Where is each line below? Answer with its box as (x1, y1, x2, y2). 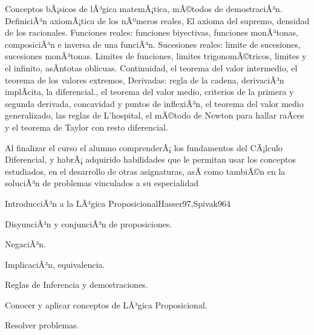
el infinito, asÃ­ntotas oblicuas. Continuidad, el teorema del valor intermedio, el (5, 61, 298, 74)
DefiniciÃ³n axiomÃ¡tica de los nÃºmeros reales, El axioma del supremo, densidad (5, 14, 310, 27)
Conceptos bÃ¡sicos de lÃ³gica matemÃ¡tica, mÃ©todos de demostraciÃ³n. (5, 2, 283, 15)
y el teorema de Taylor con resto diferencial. (5, 120, 168, 133)
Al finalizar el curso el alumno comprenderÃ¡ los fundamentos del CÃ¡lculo (5, 141, 283, 154)
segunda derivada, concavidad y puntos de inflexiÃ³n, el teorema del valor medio (5, 97, 304, 109)
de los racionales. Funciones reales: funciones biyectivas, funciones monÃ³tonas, (5, 26, 299, 39)
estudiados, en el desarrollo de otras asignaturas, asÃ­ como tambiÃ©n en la (5, 164, 286, 177)
